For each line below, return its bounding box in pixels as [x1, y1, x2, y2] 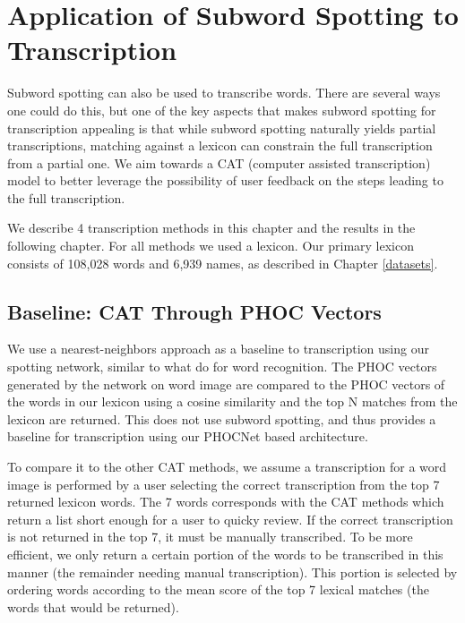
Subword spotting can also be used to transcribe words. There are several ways [7, 83, 441, 102]
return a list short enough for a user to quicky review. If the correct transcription [7, 509, 453, 528]
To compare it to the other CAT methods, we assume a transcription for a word [7, 457, 447, 476]
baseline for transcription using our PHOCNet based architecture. [7, 427, 368, 446]
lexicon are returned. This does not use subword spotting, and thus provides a [7, 409, 436, 428]
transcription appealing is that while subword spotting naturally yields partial [7, 118, 436, 137]
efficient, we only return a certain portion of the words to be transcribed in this [7, 544, 443, 563]
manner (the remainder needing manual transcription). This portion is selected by [7, 562, 458, 581]
